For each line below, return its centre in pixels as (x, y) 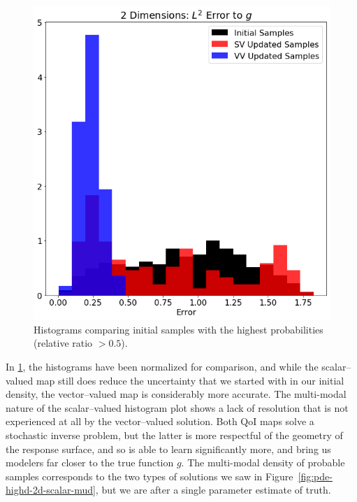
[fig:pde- (315, 476)
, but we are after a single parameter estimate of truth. (213, 490)
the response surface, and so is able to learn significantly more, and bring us (168, 449)
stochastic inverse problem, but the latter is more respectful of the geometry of (174, 435)
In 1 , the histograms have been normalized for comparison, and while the (162, 366)
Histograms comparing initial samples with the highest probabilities (178, 329)
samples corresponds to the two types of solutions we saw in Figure (150, 476)
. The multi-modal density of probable (263, 462)
